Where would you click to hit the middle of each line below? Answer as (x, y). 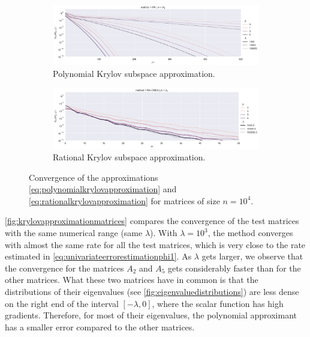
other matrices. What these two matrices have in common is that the (132, 280)
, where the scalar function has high (218, 303)
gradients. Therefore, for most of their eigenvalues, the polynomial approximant (151, 315)
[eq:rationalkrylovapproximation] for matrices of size (124, 200)
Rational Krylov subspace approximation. (129, 157)
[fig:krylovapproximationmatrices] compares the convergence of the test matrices (152, 221)
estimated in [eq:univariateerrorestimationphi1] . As (98, 256)
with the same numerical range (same (74, 233)
